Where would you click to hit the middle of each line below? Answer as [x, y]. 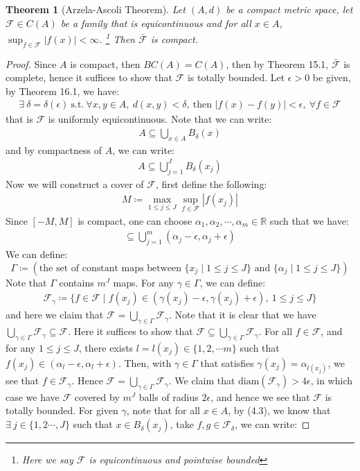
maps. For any [143, 282]
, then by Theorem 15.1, [277, 63]
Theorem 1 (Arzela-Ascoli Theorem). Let [96, 9]
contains [76, 282]
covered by [97, 396]
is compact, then [105, 63]
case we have [33, 396]
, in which [332, 380]
